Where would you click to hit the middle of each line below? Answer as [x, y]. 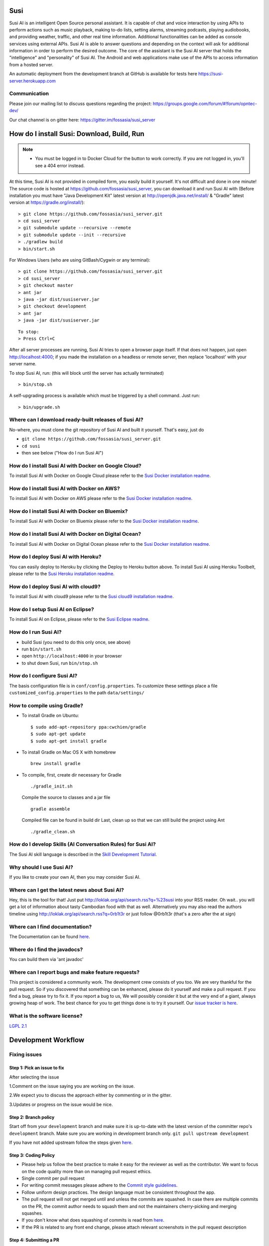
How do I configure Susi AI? [43, 676]
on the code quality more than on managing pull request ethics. [87, 1171]
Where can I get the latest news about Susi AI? [67, 890]
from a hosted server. [31, 64]
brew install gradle [56, 764]
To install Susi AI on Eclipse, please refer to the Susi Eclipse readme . [79, 619]
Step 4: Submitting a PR [34, 1240]
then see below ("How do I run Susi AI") [63, 453]
